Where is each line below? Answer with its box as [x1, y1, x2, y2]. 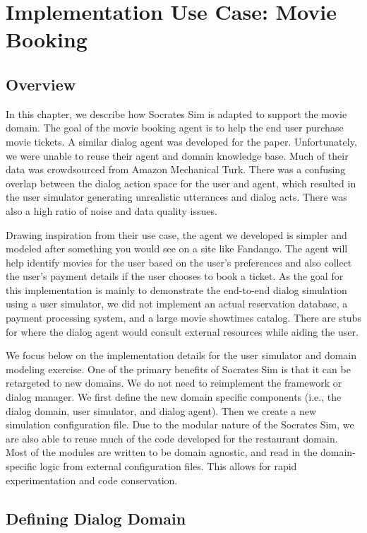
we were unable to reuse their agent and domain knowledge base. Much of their [6, 148, 349, 163]
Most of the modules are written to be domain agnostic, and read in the [6, 445, 318, 459]
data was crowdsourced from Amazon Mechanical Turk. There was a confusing [6, 162, 346, 177]
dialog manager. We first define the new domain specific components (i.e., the [6, 389, 342, 404]
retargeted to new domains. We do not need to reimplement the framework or [6, 375, 342, 390]
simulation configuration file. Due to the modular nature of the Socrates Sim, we [6, 417, 354, 432]
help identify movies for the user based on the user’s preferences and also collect [6, 254, 352, 269]
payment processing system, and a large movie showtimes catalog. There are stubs [6, 310, 361, 325]
